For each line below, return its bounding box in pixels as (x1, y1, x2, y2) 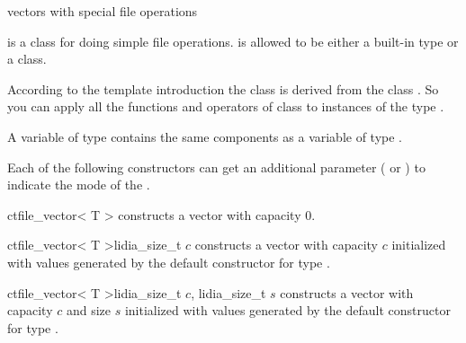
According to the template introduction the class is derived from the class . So (7, 79, 439, 98)
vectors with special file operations (7, 2, 198, 20)
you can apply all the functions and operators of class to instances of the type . (7, 97, 444, 116)
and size (66, 301, 112, 320)
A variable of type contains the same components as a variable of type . (7, 127, 403, 145)
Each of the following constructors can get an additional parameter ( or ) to (7, 157, 426, 176)
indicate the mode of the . (7, 175, 150, 194)
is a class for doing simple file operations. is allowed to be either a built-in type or (7, 31, 459, 50)
